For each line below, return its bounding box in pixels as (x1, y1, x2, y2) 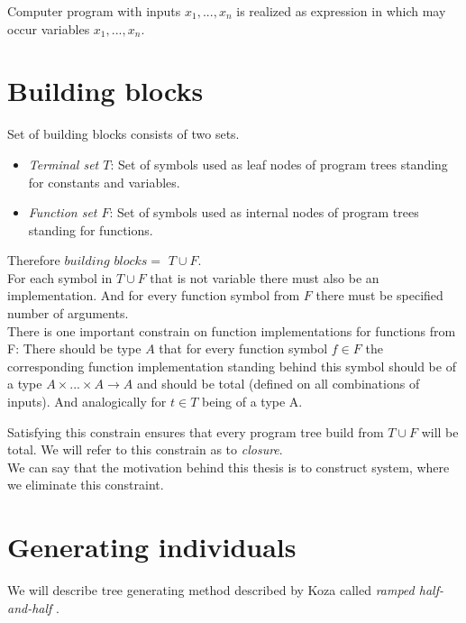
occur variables (7, 19, 90, 38)
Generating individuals (7, 528, 297, 565)
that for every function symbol (159, 339, 328, 358)
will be (421, 422, 459, 441)
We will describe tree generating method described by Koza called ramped (7, 581, 415, 600)
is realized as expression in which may (236, 2, 446, 20)
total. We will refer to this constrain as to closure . (7, 440, 283, 459)
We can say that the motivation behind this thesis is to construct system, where (7, 457, 450, 476)
